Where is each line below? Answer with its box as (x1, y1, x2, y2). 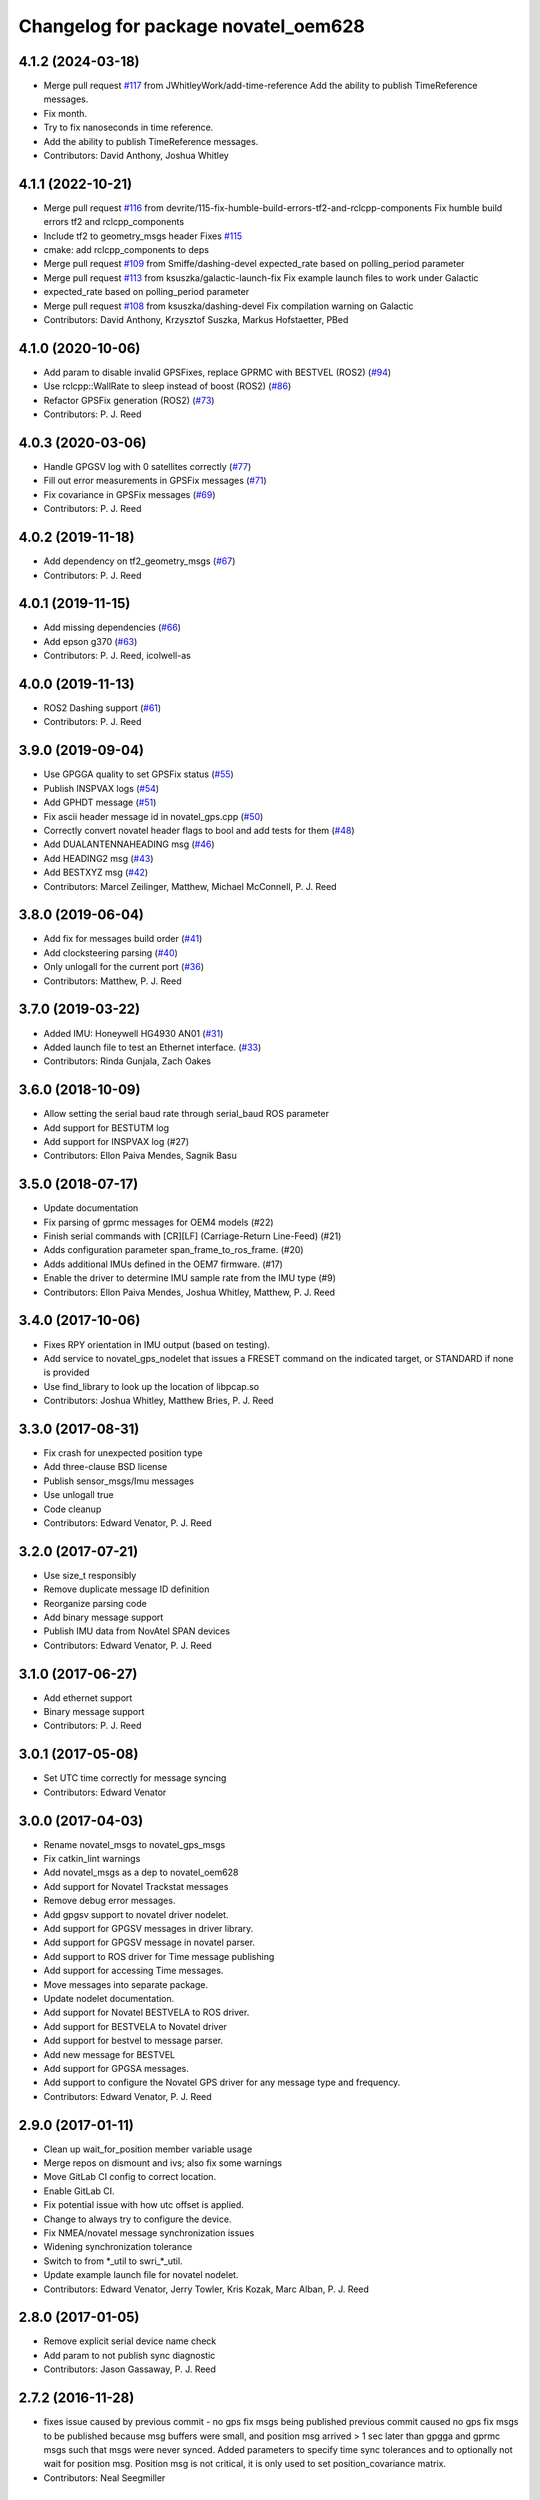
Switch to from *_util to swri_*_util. (43, 2255, 184, 2267)
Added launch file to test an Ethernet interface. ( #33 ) (43, 1041, 262, 1053)
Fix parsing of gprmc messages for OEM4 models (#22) (43, 1216, 274, 1228)
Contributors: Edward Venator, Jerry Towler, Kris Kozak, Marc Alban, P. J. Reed (43, 2283, 370, 2295)
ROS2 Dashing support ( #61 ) (43, 702, 162, 714)
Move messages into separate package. (43, 1978, 209, 1990)
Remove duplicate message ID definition (43, 1583, 210, 1595)
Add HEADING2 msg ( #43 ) (43, 852, 154, 864)
